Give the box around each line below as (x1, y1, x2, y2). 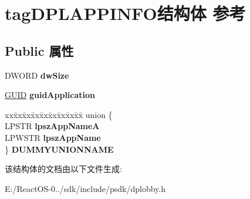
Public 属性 (5, 41, 74, 59)
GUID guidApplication (5, 89, 96, 101)
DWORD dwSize (5, 69, 69, 81)
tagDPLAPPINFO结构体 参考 (5, 1, 246, 25)
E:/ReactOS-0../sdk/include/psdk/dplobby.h (5, 182, 166, 194)
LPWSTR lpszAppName (5, 131, 101, 143)
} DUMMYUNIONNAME (5, 143, 114, 155)
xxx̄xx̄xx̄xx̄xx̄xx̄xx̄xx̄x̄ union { (5, 108, 113, 120)
